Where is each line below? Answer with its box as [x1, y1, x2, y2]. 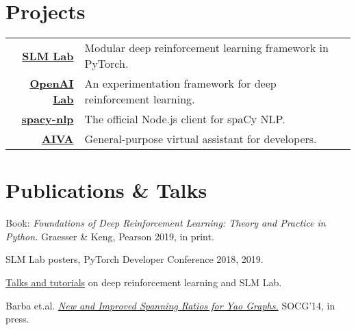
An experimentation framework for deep [84, 75, 277, 92]
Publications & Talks [5, 176, 207, 204]
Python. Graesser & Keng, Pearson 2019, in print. [5, 229, 214, 243]
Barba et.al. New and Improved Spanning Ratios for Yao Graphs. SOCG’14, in [5, 298, 335, 312]
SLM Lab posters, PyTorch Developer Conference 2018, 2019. [5, 252, 264, 266]
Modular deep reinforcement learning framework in [84, 40, 329, 56]
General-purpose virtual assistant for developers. [84, 131, 317, 147]
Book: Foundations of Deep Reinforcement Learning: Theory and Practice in [5, 216, 326, 230]
